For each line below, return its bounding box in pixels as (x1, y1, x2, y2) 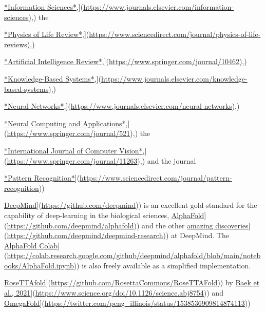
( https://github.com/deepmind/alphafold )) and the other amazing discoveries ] (4, 220, 251, 230)
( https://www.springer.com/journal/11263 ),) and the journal (4, 155, 196, 166)
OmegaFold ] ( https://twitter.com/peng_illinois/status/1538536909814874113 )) (4, 297, 251, 308)
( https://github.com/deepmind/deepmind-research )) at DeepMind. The (4, 230, 229, 241)
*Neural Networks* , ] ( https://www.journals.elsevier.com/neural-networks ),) (4, 101, 240, 111)
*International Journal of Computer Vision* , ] (4, 145, 147, 155)
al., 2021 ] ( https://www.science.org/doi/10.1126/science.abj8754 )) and (4, 287, 223, 298)
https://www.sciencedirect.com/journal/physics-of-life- (89, 29, 261, 40)
